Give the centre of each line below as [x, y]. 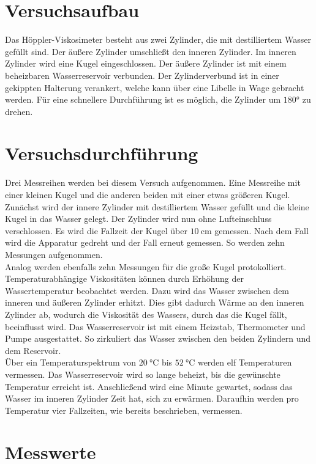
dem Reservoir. [33, 350]
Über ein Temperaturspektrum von [71, 362]
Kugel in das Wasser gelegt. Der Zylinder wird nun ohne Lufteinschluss [138, 219]
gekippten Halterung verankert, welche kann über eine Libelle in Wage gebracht [155, 87]
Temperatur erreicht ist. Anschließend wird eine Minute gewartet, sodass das [149, 386]
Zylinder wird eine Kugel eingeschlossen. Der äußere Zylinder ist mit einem [146, 63]
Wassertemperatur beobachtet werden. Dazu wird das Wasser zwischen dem [147, 290]
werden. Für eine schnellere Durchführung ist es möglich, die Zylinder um [143, 99]
